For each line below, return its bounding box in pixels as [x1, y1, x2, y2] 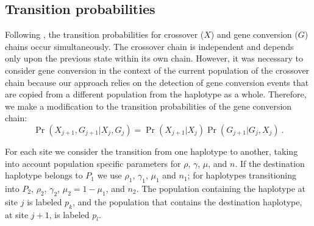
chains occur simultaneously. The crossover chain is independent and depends [5, 40, 294, 52]
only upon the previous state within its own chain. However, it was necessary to [5, 52, 303, 65]
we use [97, 169, 122, 182]
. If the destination [235, 157, 305, 169]
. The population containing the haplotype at [136, 182, 305, 194]
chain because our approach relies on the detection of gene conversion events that [5, 76, 309, 88]
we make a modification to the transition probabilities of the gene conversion [5, 99, 292, 112]
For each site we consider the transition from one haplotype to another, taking [5, 144, 298, 157]
